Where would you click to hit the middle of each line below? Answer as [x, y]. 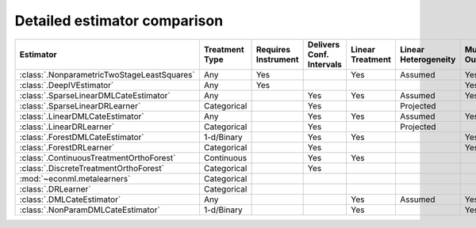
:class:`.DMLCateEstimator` [70, 199]
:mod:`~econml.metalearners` [75, 178]
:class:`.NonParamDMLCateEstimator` [90, 210]
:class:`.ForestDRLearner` [67, 147]
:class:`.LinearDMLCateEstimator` [82, 116]
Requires [273, 49]
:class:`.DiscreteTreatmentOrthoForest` [92, 168]
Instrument [277, 59]
